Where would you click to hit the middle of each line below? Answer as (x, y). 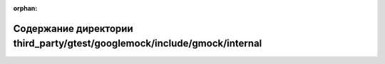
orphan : (25, 8)
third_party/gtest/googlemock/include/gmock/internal (138, 44)
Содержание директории (73, 28)
